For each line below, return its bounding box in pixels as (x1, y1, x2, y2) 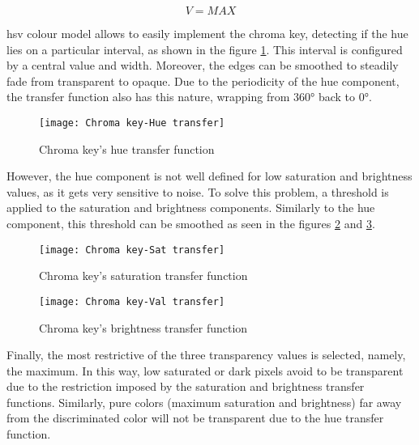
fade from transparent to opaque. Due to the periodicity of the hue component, (6, 72, 400, 89)
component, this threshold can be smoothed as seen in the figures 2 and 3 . (6, 215, 375, 231)
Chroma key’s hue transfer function (39, 140, 215, 157)
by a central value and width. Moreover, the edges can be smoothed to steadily (6, 57, 399, 74)
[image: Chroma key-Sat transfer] (39, 244, 225, 256)
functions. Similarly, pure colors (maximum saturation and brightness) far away (6, 393, 402, 410)
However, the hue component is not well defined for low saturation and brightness (6, 167, 413, 184)
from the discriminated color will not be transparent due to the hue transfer (6, 409, 384, 426)
